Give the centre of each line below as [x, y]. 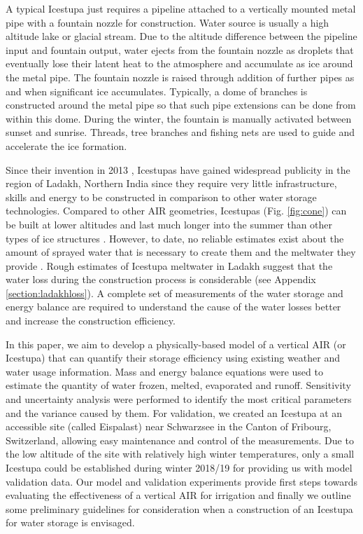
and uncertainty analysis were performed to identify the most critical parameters [179, 399]
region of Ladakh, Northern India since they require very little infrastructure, [171, 183]
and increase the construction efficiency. [91, 321]
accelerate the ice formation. [66, 145]
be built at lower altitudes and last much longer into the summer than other [169, 224]
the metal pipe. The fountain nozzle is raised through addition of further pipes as [180, 77]
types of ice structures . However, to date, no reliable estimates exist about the [175, 238]
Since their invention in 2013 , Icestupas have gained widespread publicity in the [178, 169]
